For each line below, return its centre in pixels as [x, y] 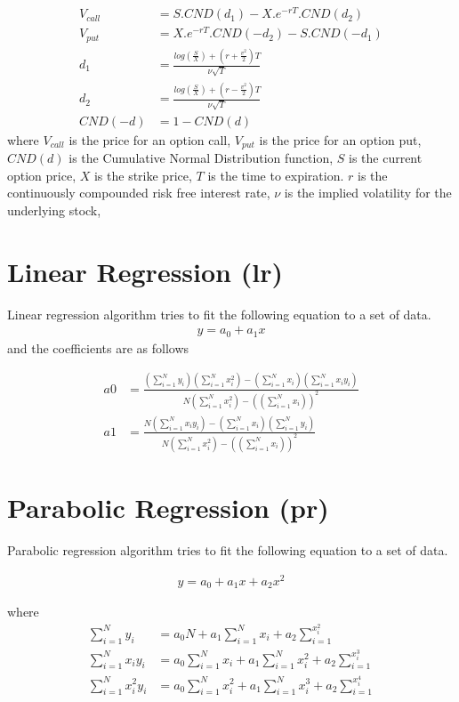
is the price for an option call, [150, 139]
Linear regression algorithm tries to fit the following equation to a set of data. [219, 314]
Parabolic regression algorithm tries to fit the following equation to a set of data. [228, 549]
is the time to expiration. [276, 175]
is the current [385, 158]
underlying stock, [54, 210]
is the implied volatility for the [368, 193]
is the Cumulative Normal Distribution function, [201, 158]
